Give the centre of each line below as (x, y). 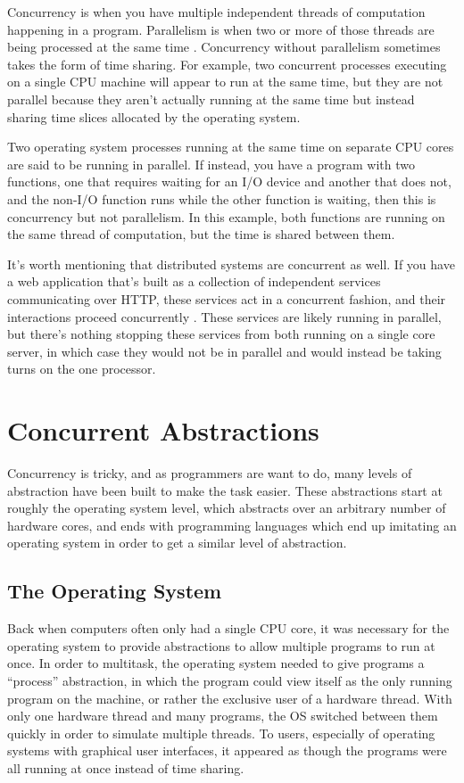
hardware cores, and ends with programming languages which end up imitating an (232, 525)
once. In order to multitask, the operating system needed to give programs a (216, 663)
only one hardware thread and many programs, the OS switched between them (223, 716)
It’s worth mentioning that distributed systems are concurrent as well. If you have (231, 264)
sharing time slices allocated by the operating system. (154, 116)
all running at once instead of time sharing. (126, 767)
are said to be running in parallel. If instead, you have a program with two (211, 164)
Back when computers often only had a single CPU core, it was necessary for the (228, 628)
